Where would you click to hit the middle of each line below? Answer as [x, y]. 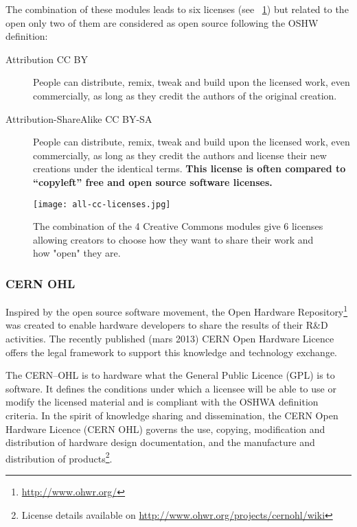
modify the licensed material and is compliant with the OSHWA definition [162, 402]
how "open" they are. [77, 253]
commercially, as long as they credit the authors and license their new [180, 155]
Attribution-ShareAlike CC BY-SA [79, 118]
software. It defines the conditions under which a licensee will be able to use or [171, 388]
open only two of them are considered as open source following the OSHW [162, 22]
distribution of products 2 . [59, 457]
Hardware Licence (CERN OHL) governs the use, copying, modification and [165, 429]
